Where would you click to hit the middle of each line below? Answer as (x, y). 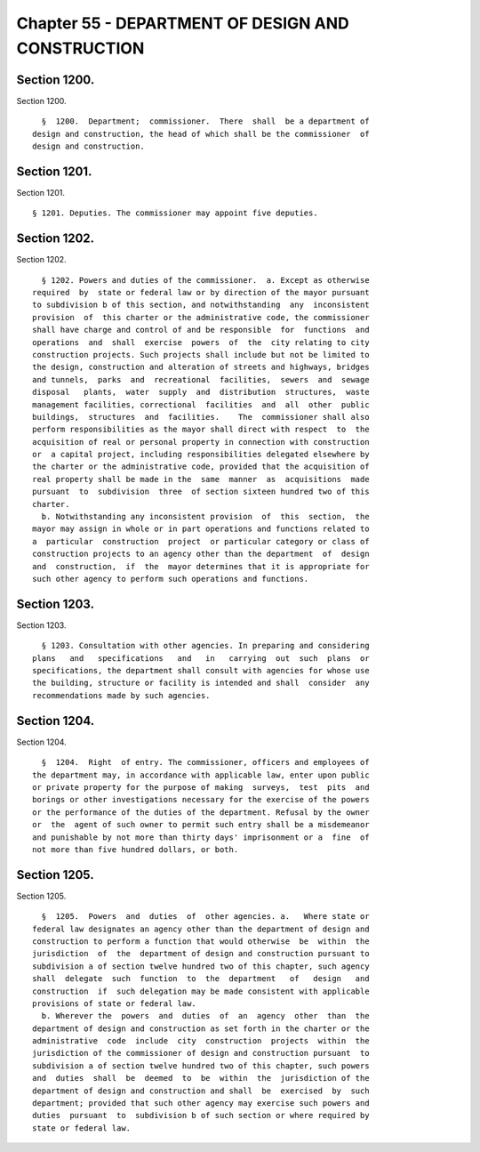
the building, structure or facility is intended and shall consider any (201, 683)
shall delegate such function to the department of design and (201, 979)
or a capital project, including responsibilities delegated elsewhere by (201, 455)
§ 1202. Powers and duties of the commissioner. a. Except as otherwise (205, 280)
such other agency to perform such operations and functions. (171, 579)
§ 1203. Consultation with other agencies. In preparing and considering (205, 646)
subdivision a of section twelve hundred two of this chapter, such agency (201, 966)
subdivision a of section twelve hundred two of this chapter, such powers (201, 1066)
